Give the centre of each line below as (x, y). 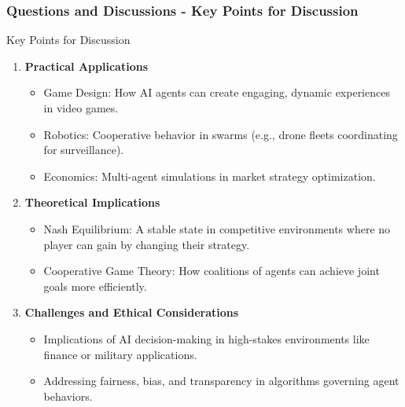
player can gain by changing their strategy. (147, 244)
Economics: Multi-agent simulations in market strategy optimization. (210, 176)
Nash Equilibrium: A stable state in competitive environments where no (217, 228)
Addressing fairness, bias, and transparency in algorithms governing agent (221, 381)
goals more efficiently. (95, 286)
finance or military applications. (120, 354)
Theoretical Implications (92, 202)
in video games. (81, 108)
